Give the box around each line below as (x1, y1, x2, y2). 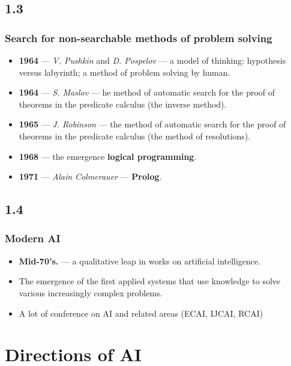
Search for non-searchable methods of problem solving (5, 30, 272, 45)
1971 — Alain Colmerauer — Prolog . (19, 170, 162, 183)
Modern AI (5, 231, 61, 246)
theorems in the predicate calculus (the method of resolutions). (19, 129, 251, 142)
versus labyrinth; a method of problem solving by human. (19, 66, 230, 78)
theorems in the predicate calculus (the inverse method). (19, 97, 227, 110)
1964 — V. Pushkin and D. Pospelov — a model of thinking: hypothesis (19, 54, 286, 66)
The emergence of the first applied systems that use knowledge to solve (19, 275, 281, 287)
